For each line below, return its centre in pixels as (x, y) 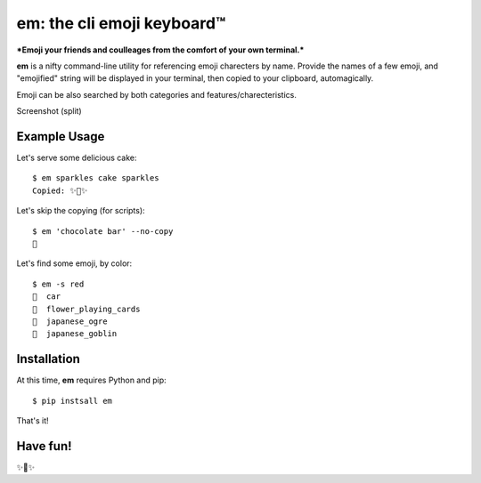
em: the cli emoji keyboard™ (121, 23)
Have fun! (44, 446)
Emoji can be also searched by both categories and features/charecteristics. (157, 94)
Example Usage (61, 137)
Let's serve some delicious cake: (77, 158)
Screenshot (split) (49, 111)
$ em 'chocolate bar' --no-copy (103, 231)
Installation (48, 359)
